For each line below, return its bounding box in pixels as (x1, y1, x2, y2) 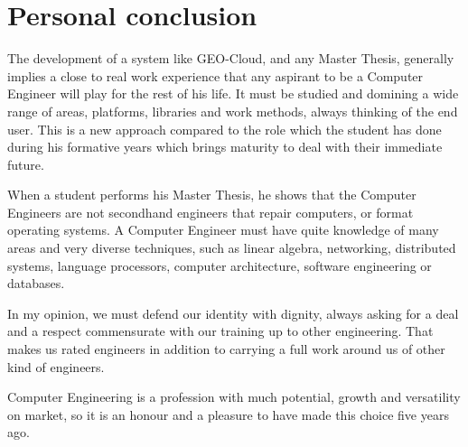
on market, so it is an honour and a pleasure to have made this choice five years (7, 405, 449, 424)
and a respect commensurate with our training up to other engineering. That (7, 321, 434, 340)
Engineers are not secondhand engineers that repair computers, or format (7, 202, 414, 221)
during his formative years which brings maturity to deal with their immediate (7, 137, 443, 156)
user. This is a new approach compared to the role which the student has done (7, 119, 442, 138)
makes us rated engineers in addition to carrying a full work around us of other (7, 340, 445, 359)
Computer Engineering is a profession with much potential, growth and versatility (7, 387, 461, 406)
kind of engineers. (7, 357, 105, 376)
